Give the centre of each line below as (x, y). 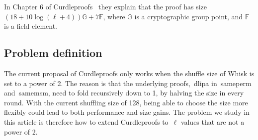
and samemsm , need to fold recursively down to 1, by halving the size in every (124, 93)
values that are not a (213, 121)
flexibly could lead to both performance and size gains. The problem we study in (127, 112)
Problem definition (53, 53)
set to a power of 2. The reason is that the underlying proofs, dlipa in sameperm (128, 83)
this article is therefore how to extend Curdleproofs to (86, 121)
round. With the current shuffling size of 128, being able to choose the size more (126, 102)
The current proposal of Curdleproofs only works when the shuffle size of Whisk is (129, 73)
